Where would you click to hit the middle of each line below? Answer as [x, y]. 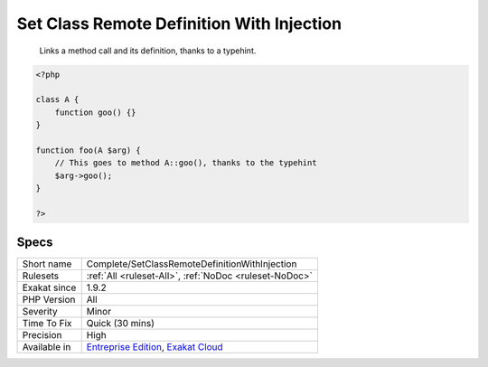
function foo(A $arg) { [89, 150]
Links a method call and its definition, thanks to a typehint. [148, 51]
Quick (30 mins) [121, 324]
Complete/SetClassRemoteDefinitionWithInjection [192, 264]
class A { [57, 100]
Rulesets [40, 276]
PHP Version [49, 300]
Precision [42, 335]
